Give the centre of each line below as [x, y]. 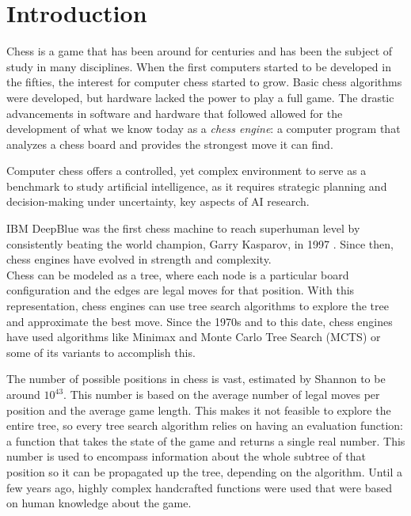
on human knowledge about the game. [99, 503]
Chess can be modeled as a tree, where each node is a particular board [178, 274]
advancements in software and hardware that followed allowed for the [175, 113]
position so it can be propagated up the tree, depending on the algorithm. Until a [205, 471]
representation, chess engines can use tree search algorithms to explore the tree [198, 306]
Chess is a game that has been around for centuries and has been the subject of [200, 51]
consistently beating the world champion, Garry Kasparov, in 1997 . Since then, [200, 243]
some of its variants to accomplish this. [101, 352]
